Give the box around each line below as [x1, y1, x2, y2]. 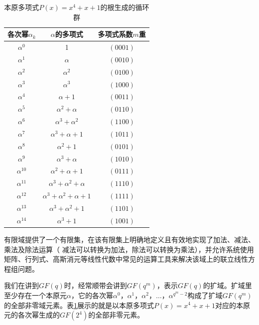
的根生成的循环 [100, 2, 149, 12]
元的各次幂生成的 [4, 310, 60, 320]
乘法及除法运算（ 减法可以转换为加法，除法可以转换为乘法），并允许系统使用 [4, 244, 254, 254]
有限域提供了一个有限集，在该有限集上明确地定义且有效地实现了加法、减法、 [4, 234, 255, 244]
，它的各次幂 [71, 290, 113, 300]
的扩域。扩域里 [203, 280, 252, 291]
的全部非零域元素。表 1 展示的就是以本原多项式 [4, 300, 154, 310]
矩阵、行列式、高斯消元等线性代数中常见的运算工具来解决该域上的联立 [4, 254, 234, 264]
